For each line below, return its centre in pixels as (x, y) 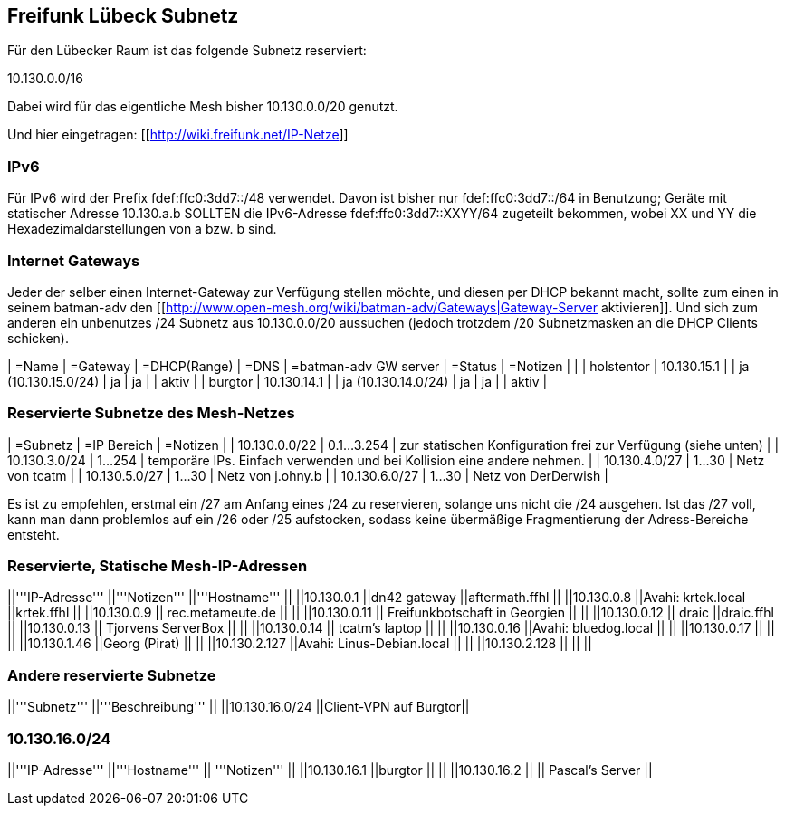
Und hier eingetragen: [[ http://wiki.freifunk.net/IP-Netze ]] (178, 135)
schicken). (38, 338)
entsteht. (34, 534)
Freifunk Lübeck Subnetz (123, 16)
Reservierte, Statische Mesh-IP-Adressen (158, 566)
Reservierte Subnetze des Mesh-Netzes (151, 413)
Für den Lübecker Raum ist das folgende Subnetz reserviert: (187, 51)
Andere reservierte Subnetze (112, 675)
